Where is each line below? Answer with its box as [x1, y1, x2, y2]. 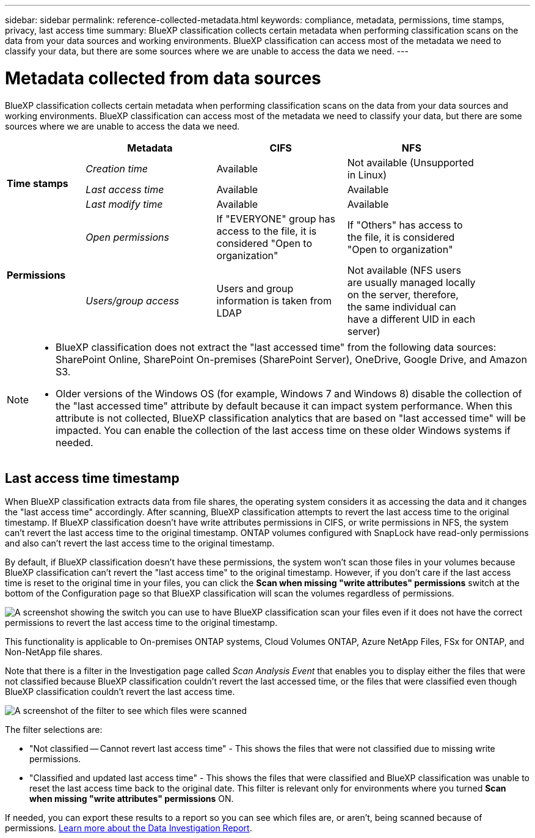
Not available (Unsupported [347, 156, 474, 169]
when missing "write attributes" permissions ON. [29, 793, 234, 804]
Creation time [86, 162, 148, 175]
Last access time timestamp [5, 470, 180, 486]
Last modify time [86, 197, 163, 210]
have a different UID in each [347, 312, 476, 325]
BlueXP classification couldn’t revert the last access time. [5, 686, 235, 697]
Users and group [216, 282, 294, 295]
